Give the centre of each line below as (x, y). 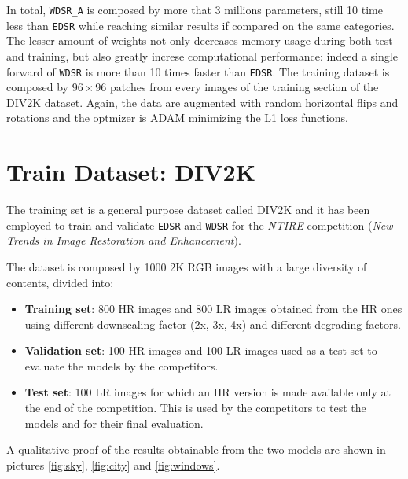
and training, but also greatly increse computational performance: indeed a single (202, 55)
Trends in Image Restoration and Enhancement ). (124, 240)
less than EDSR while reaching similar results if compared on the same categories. (200, 25)
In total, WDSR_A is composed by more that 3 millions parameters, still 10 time (195, 9)
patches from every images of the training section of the (244, 87)
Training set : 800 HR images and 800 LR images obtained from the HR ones (213, 309)
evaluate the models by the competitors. (121, 365)
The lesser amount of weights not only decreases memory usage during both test (200, 41)
